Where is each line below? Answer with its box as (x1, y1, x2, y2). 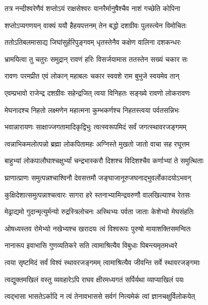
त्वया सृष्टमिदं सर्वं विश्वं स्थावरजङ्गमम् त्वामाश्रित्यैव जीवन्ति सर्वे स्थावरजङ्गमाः (5, 257, 200, 267)
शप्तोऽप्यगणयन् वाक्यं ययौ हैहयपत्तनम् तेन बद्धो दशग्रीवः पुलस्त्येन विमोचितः (5, 20, 187, 30)
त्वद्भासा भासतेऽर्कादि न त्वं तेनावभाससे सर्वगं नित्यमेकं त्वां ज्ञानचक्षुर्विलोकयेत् (5, 291, 195, 301)
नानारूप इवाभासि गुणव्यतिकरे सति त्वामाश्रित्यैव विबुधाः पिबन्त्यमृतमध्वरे (5, 240, 177, 251)
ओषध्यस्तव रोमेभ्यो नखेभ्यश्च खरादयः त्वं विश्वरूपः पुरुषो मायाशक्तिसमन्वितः (5, 223, 191, 233)
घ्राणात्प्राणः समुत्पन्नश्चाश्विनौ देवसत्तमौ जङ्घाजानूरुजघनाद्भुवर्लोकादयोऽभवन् (5, 172, 191, 182)
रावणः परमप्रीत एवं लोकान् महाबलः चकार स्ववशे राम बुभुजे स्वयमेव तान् (5, 71, 179, 81)
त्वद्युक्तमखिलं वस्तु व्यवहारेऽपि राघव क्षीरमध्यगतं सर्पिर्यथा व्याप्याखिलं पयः (5, 274, 184, 284)
